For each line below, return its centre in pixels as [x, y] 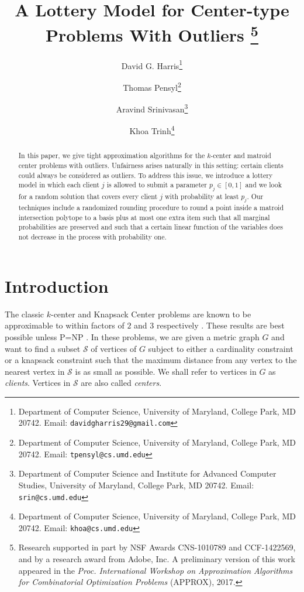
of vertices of [114, 348]
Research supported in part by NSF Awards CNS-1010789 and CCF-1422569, [157, 547]
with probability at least [202, 196]
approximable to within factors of [65, 325]
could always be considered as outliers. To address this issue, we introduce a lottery [146, 175]
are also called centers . [121, 383]
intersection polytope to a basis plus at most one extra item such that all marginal [144, 217]
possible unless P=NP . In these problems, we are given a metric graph [132, 336]
